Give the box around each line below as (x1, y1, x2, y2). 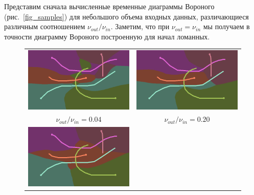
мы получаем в (203, 21, 250, 32)
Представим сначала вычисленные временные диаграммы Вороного (4, 1, 215, 11)
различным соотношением (4, 21, 85, 32)
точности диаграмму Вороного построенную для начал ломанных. (4, 31, 210, 41)
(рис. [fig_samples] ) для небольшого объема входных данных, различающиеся (4, 11, 249, 21)
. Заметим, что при (110, 21, 170, 32)
